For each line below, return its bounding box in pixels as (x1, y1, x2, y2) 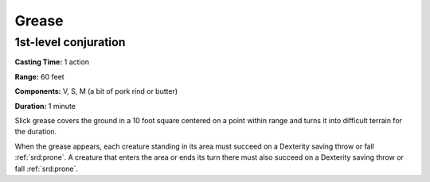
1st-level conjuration (14, 35, 126, 49)
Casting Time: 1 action (14, 57, 90, 67)
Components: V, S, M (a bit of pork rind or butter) (14, 87, 178, 96)
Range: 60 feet (14, 72, 64, 81)
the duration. (14, 127, 57, 137)
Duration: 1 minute (14, 101, 76, 110)
